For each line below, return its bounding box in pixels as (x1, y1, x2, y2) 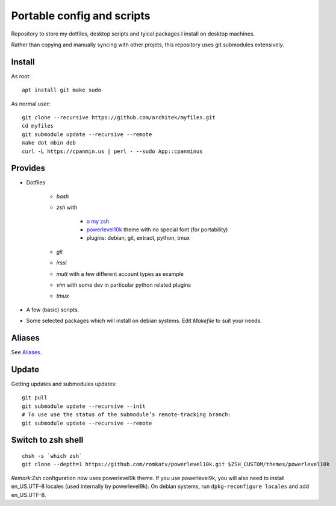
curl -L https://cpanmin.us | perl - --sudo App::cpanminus (22, 148, 203, 155)
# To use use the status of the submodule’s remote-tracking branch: (22, 411, 232, 418)
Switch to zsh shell (11, 435, 84, 445)
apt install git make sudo (22, 87, 102, 93)
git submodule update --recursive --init (22, 402, 146, 410)
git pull (22, 395, 48, 401)
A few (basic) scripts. (26, 306, 79, 313)
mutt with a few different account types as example (56, 270, 184, 277)
